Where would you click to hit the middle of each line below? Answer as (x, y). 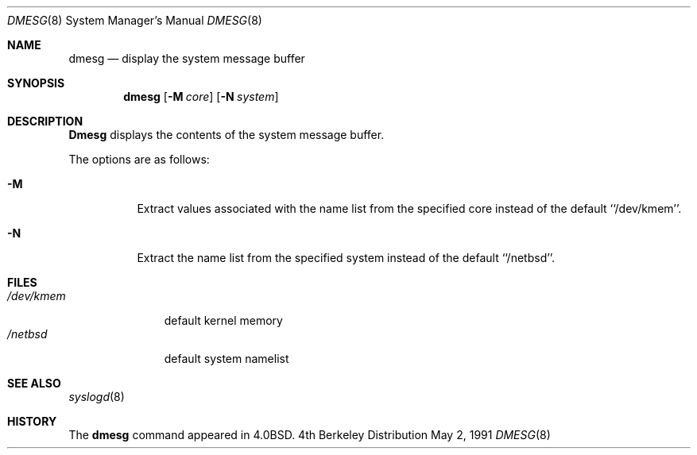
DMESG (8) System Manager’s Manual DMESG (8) (135, 20)
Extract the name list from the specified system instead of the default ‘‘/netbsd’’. (346, 258)
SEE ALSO (34, 383)
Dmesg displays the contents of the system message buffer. (227, 135)
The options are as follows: (139, 159)
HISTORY (32, 421)
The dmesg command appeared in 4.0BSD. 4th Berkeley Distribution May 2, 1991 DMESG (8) (310, 435)
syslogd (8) (97, 397)
